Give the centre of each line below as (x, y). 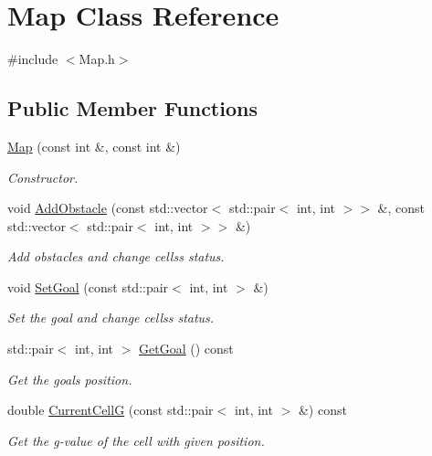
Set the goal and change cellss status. (111, 318)
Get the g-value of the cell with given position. (136, 440)
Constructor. (43, 177)
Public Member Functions (132, 108)
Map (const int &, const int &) (94, 146)
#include (33, 59)
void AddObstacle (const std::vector (108, 208)
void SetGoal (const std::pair (88, 286)
